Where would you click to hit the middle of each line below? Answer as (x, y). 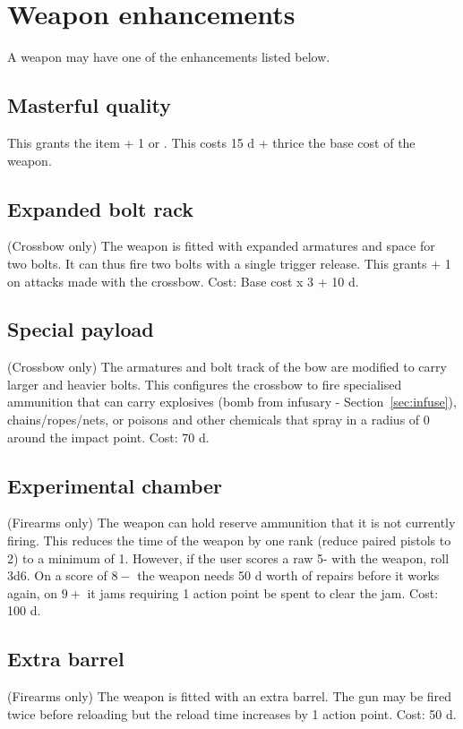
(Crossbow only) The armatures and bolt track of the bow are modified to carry (227, 367)
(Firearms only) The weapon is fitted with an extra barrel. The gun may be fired (230, 696)
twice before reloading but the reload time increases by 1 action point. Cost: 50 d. (232, 713)
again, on (33, 592)
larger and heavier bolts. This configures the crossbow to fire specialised (205, 384)
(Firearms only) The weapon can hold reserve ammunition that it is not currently (231, 523)
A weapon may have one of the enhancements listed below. (169, 57)
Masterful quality (89, 105)
